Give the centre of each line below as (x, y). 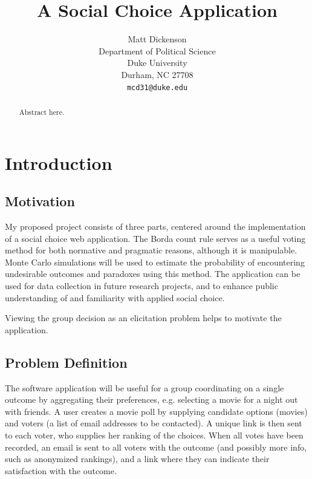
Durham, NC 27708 (157, 74)
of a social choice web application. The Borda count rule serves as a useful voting (155, 238)
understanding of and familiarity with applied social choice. (115, 297)
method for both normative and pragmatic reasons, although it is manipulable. (151, 250)
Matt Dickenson (157, 39)
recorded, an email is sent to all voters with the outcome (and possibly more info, (156, 447)
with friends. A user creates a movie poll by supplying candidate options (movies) (156, 411)
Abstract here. (42, 112)
